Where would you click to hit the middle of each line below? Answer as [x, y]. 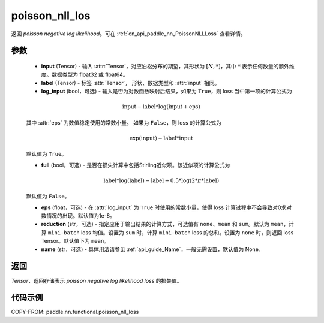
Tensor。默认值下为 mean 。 [75, 241]
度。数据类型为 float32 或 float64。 [85, 74]
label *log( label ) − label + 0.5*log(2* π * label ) [161, 180]
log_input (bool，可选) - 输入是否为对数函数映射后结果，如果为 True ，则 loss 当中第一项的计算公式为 [166, 91]
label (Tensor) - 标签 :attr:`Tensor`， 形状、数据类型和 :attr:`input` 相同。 [130, 83]
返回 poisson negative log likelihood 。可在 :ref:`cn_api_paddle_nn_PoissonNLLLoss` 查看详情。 [128, 34]
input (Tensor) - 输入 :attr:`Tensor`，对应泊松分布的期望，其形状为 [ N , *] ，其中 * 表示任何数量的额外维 [168, 66]
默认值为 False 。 [48, 196]
